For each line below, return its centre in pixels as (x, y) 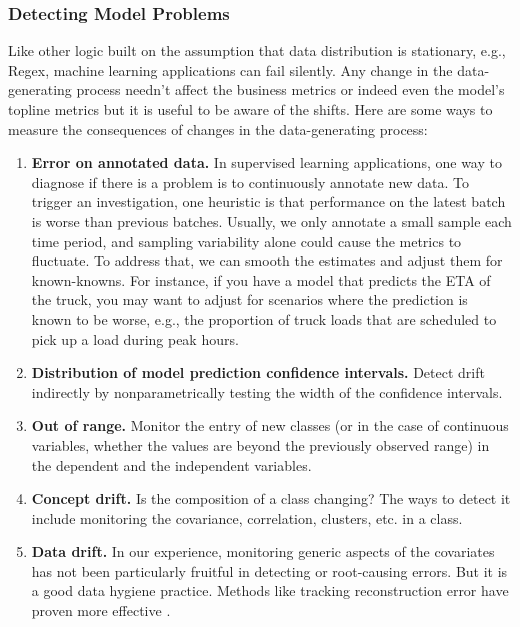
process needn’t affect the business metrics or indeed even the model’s (290, 89)
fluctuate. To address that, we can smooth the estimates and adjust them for (267, 260)
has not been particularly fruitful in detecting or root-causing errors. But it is (269, 570)
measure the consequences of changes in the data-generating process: (218, 128)
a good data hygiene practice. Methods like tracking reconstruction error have (270, 590)
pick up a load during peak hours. (135, 338)
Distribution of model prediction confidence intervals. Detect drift (258, 372)
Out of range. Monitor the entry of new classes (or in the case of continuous (270, 425)
